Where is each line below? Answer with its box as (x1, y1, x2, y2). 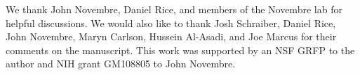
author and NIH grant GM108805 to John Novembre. (6, 56, 236, 71)
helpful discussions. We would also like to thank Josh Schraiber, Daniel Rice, (6, 15, 336, 30)
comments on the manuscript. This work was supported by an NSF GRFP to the (6, 42, 355, 57)
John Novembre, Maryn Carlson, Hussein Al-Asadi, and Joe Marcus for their (6, 29, 337, 44)
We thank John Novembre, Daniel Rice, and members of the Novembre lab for (6, 2, 342, 16)
